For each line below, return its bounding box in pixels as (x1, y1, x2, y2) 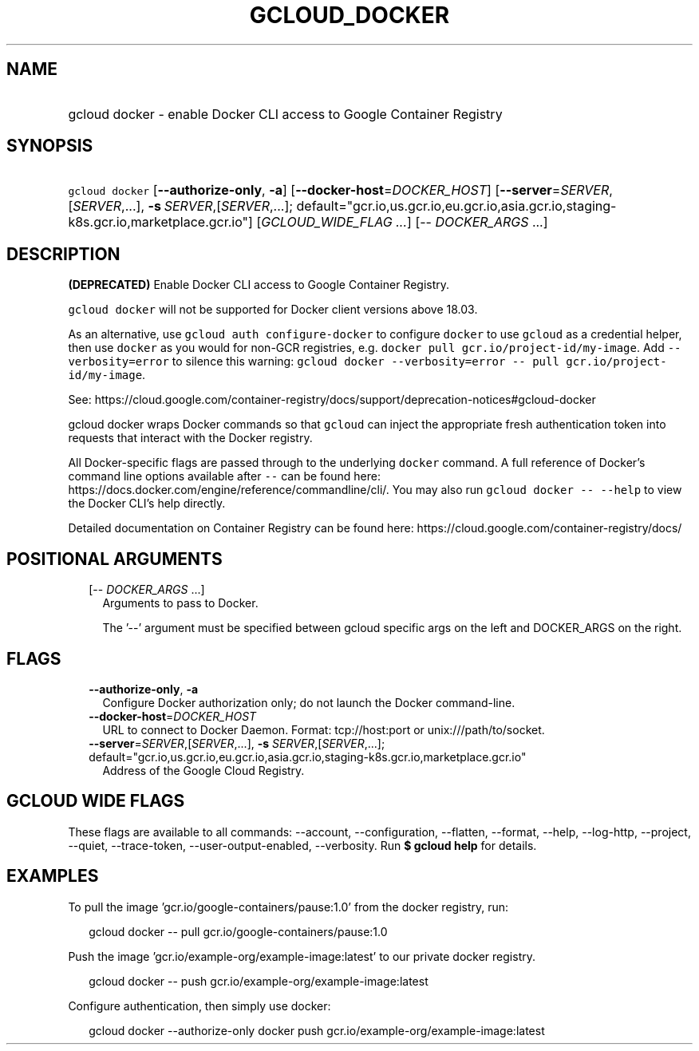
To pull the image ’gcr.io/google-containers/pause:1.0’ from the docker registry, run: (68, 899, 509, 914)
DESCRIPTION (6, 243, 120, 264)
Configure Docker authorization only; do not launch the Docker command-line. (102, 695, 515, 709)
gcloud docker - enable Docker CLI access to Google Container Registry (68, 105, 503, 122)
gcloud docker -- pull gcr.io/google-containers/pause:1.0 (89, 924, 388, 938)
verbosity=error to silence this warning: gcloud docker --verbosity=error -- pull (68, 354, 559, 369)
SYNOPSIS (6, 136, 93, 156)
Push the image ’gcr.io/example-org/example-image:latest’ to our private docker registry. (68, 949, 535, 963)
